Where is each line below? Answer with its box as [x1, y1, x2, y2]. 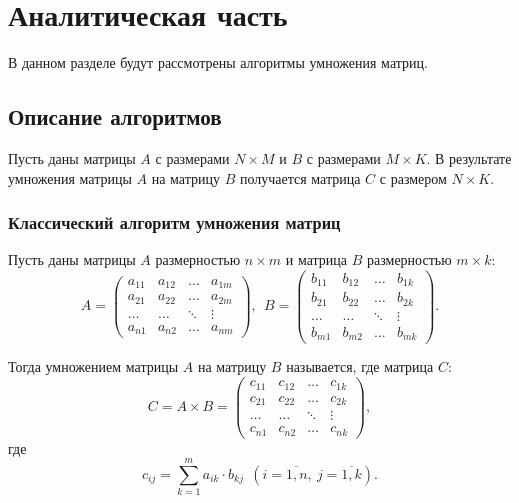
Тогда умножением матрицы [8, 356, 179, 377]
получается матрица [239, 167, 361, 188]
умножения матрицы [8, 167, 132, 188]
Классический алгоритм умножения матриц [8, 210, 341, 235]
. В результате [426, 147, 512, 168]
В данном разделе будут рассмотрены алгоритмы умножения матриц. [8, 52, 428, 73]
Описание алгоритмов [8, 101, 222, 132]
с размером [379, 167, 447, 188]
